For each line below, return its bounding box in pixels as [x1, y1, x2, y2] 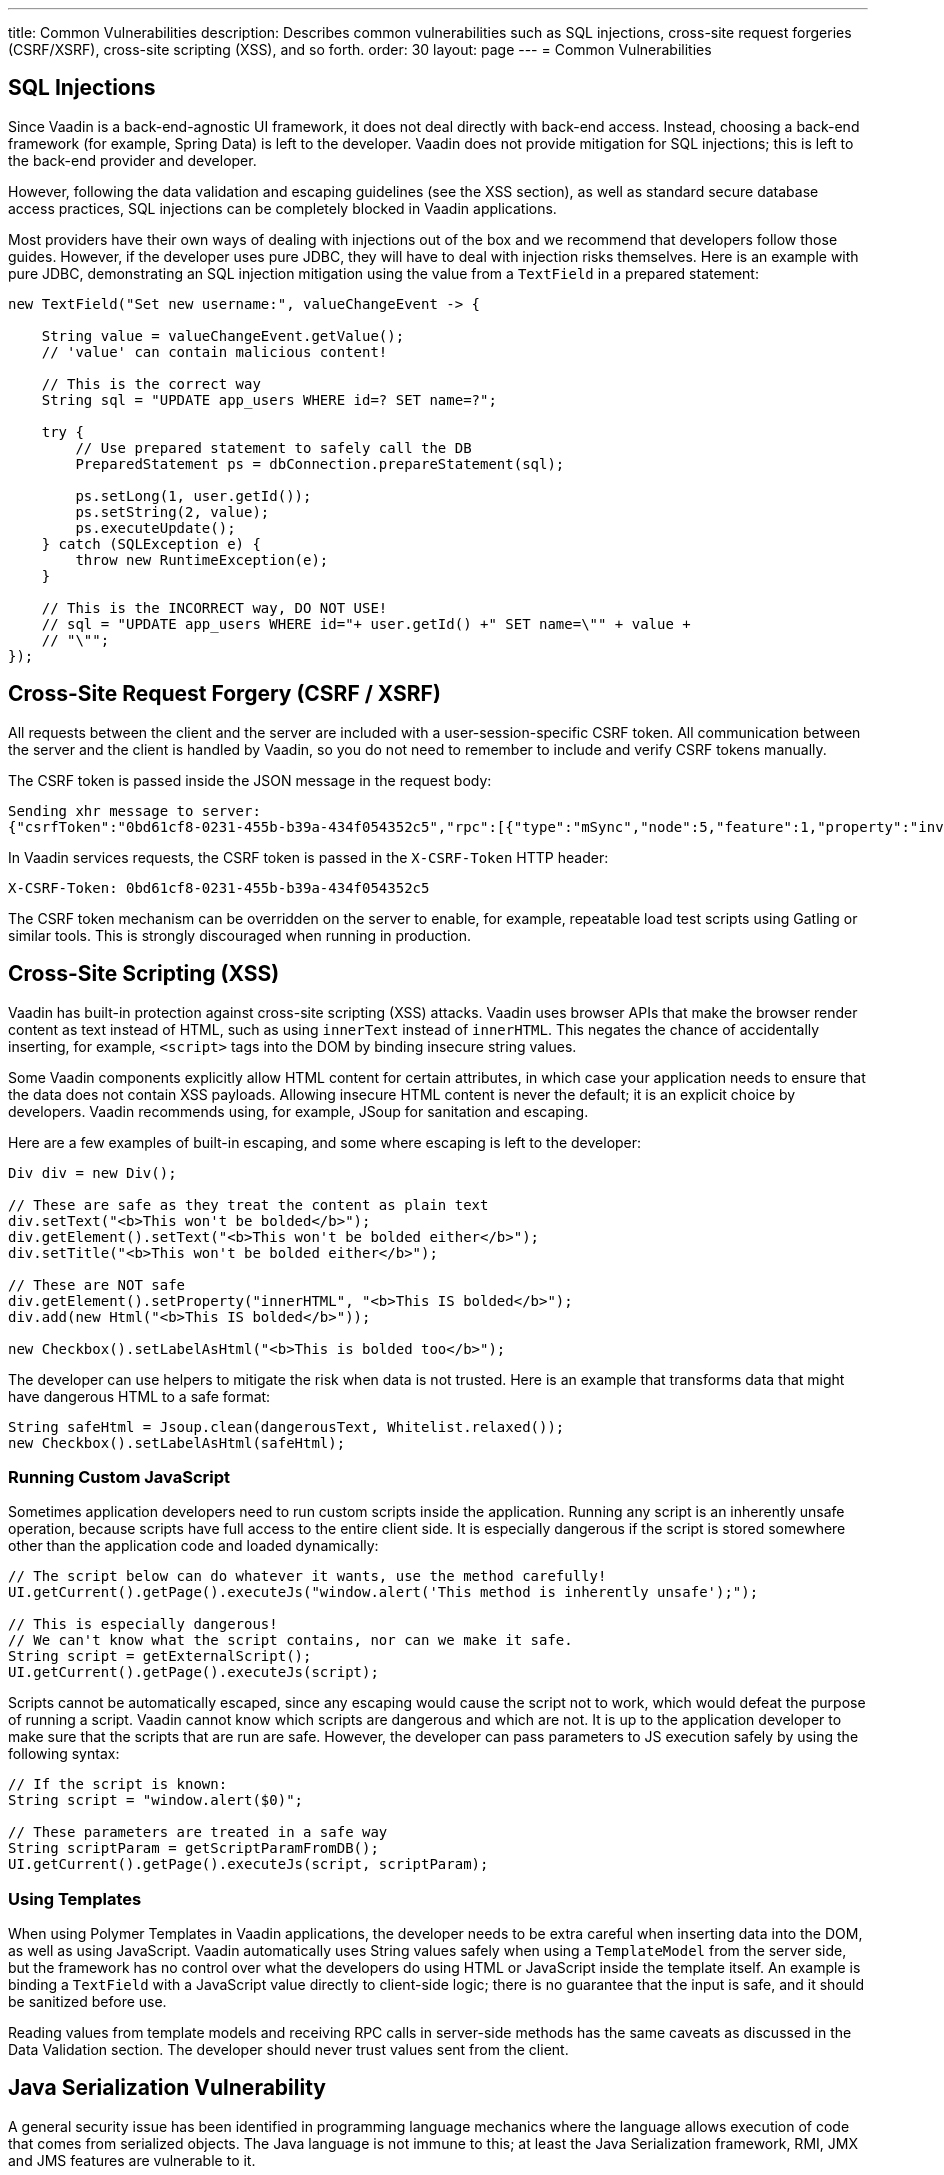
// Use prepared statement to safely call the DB [75, 439, 472, 456]
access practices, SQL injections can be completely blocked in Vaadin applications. [8, 199, 557, 217]
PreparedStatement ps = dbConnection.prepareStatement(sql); [75, 455, 565, 472]
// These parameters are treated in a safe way [8, 1824, 388, 1841]
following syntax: [8, 1745, 120, 1763]
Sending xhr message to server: [8, 802, 261, 819]
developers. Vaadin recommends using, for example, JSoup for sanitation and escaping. [8, 1102, 589, 1120]
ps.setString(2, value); [75, 503, 270, 520]
